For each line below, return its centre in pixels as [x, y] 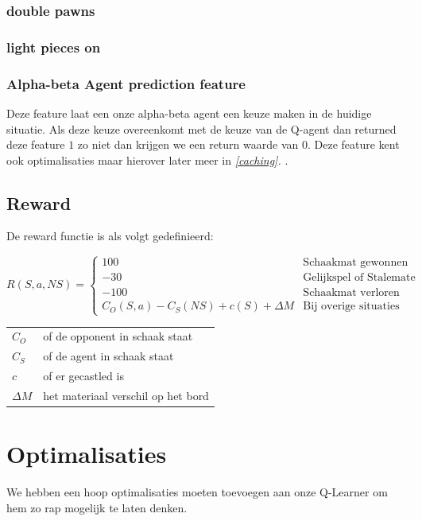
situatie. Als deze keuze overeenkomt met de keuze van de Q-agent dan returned [201, 128]
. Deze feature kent [353, 144]
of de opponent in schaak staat [118, 336]
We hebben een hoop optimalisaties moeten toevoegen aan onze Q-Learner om [197, 492]
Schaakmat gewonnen [356, 263]
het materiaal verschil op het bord [126, 395]
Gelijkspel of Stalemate [359, 278]
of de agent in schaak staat [108, 356]
